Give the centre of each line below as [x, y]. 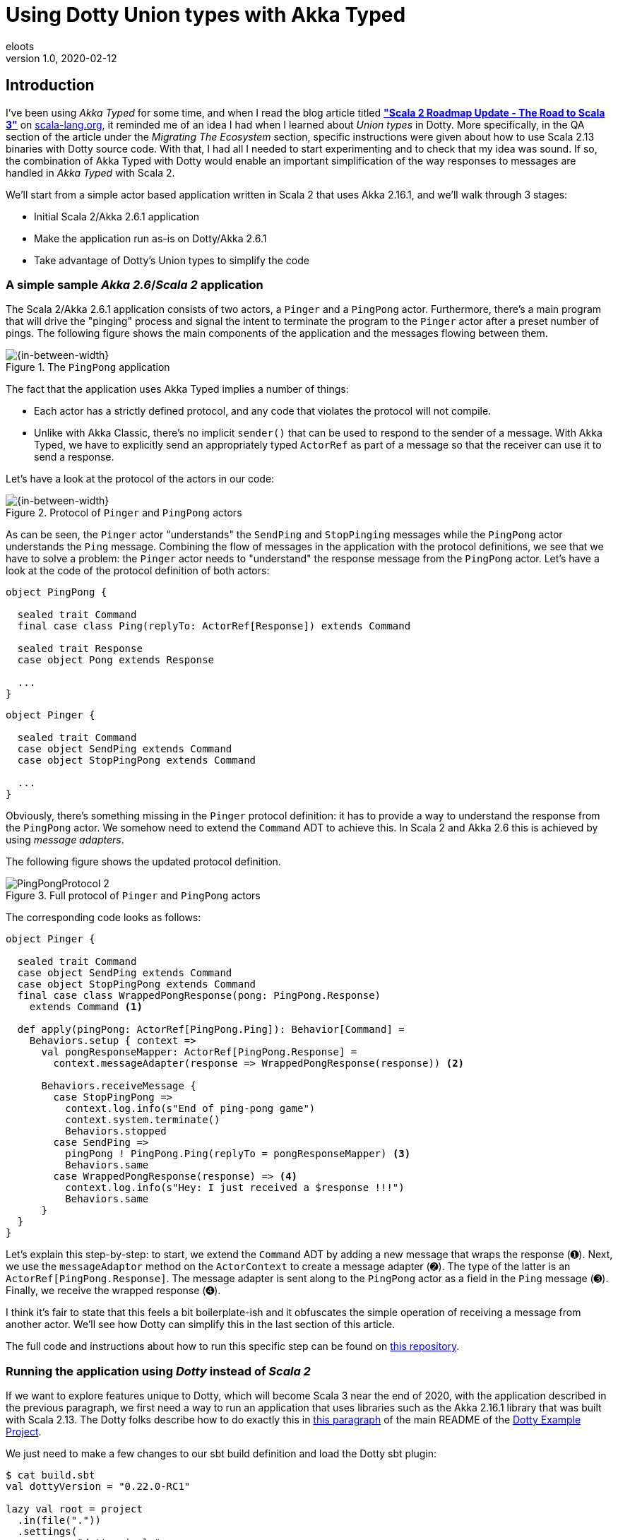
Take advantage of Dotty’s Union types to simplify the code [172, 260]
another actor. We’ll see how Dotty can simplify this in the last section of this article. [201, 1325]
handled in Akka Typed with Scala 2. [90, 172]
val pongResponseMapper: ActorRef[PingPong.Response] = [199, 1052]
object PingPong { [57, 592]
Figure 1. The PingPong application [88, 367]
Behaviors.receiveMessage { [119, 1086]
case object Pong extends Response [116, 660]
